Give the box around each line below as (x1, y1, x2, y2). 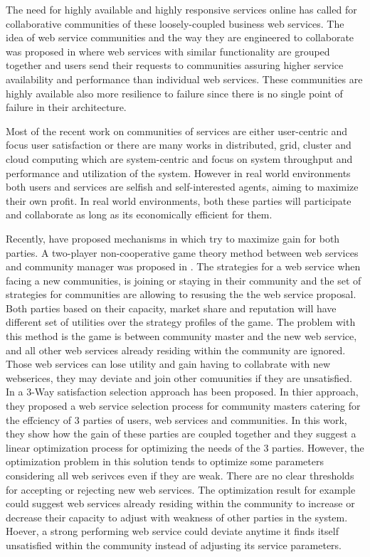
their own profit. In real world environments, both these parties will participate (6, 193, 351, 208)
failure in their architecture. (6, 100, 127, 115)
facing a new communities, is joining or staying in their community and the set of (6, 272, 361, 287)
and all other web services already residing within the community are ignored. (6, 342, 346, 357)
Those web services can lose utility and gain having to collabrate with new (6, 356, 331, 371)
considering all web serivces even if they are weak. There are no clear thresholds (6, 468, 354, 482)
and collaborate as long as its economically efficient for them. (6, 207, 273, 222)
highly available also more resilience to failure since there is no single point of (6, 85, 343, 100)
